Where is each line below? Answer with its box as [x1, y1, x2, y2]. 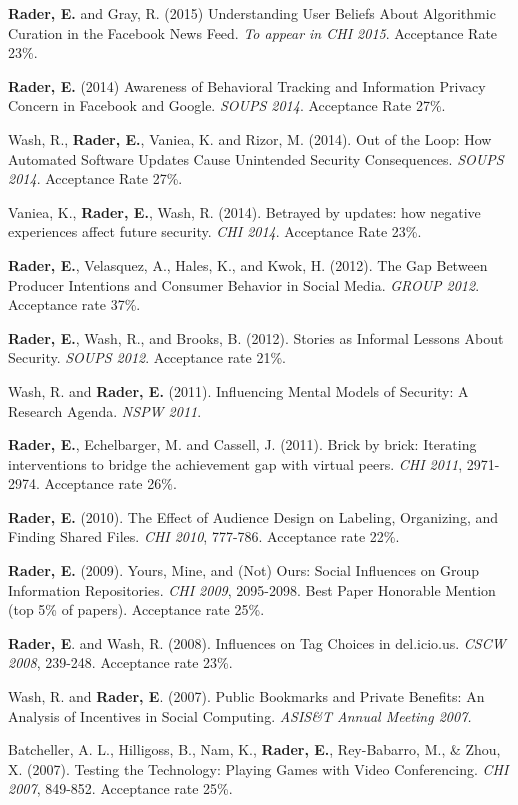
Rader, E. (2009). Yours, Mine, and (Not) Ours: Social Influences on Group [8, 560, 480, 581]
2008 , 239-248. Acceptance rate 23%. [8, 652, 233, 673]
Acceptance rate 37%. [8, 294, 141, 315]
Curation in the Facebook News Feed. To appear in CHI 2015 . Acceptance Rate [8, 22, 498, 43]
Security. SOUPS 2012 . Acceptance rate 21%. [8, 347, 287, 368]
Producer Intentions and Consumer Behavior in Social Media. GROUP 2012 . [8, 274, 480, 295]
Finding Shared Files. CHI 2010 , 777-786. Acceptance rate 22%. [8, 526, 400, 547]
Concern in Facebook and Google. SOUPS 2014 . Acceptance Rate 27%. [8, 95, 446, 116]
